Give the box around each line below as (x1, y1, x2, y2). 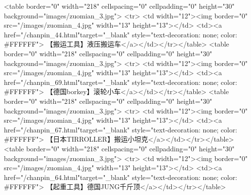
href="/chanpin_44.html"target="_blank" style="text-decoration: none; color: (4, 29, 237, 39)
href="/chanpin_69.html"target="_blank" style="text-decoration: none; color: (4, 77, 237, 87)
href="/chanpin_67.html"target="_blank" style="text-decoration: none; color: (4, 124, 237, 134)
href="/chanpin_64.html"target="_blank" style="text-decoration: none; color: (4, 172, 237, 182)
